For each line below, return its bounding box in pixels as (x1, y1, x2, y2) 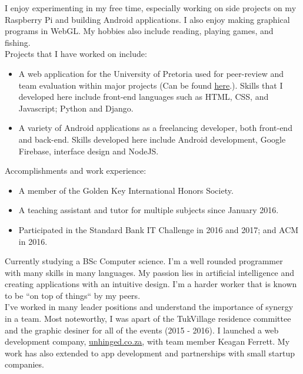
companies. (5, 358, 44, 370)
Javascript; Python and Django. (18, 102, 134, 114)
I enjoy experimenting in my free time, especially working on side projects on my (5, 2, 297, 14)
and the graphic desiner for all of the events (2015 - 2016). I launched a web (5, 324, 279, 336)
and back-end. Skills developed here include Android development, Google (18, 133, 286, 145)
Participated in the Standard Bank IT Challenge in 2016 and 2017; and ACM (18, 223, 299, 235)
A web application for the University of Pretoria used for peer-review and (18, 67, 284, 79)
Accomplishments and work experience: (5, 164, 146, 177)
